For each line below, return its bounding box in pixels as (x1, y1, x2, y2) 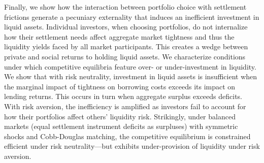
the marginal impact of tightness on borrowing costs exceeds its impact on (4, 81, 236, 91)
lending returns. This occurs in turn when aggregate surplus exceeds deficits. (4, 91, 242, 102)
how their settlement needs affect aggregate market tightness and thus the (4, 31, 235, 42)
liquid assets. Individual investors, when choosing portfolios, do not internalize (4, 21, 248, 32)
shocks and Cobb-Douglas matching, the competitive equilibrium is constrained (4, 131, 251, 141)
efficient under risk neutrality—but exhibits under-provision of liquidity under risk (4, 141, 260, 151)
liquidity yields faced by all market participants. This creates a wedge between (4, 41, 248, 52)
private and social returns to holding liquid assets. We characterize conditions (4, 51, 246, 61)
